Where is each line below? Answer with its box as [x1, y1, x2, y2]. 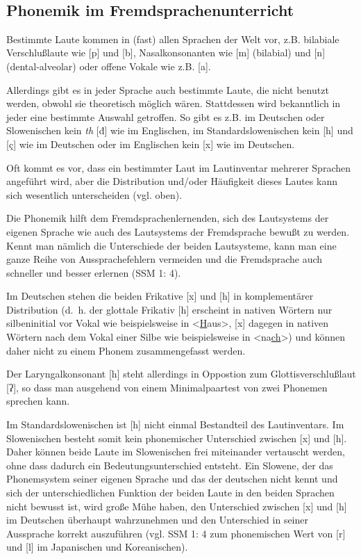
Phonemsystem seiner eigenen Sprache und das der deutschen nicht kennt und [6, 471, 338, 486]
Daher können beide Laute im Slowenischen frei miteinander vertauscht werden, [6, 444, 346, 459]
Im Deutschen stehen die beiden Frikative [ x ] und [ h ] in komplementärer [6, 289, 314, 303]
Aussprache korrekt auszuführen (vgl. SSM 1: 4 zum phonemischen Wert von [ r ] [6, 526, 346, 540]
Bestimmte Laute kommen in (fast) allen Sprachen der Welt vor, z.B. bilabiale [6, 31, 339, 46]
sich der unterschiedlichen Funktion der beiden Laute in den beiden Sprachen [6, 485, 335, 500]
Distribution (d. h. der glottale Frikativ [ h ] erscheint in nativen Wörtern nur [6, 302, 333, 316]
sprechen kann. [6, 394, 70, 408]
